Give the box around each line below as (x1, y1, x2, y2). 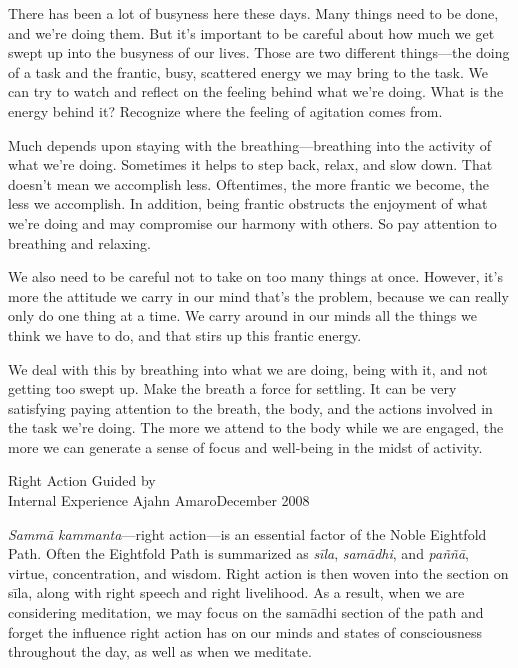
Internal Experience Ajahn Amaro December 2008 (8, 490, 310, 511)
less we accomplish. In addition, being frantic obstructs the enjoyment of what (8, 193, 488, 214)
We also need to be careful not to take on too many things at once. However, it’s (8, 266, 503, 287)
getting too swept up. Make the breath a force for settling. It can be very (8, 378, 457, 399)
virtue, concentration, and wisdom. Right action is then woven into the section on (8, 562, 509, 583)
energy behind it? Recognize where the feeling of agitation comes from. (8, 100, 443, 121)
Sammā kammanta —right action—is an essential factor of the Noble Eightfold (8, 523, 487, 544)
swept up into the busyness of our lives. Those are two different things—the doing (8, 42, 510, 63)
